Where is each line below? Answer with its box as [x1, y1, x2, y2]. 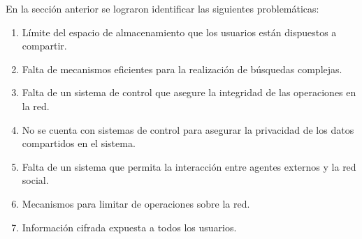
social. [22, 173, 49, 187]
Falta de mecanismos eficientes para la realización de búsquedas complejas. [22, 61, 342, 76]
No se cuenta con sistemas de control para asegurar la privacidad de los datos [22, 122, 354, 137]
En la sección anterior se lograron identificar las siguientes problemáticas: [6, 1, 319, 15]
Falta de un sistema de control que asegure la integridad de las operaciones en [22, 85, 356, 100]
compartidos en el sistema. [22, 136, 136, 151]
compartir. [22, 38, 67, 53]
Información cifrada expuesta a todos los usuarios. [22, 219, 237, 234]
